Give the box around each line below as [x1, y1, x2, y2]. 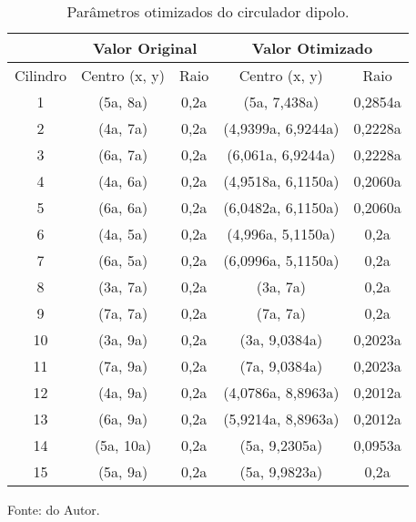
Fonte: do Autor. [7, 500, 100, 518]
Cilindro [15, 65, 66, 86]
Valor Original [92, 37, 198, 58]
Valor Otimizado [251, 37, 373, 58]
